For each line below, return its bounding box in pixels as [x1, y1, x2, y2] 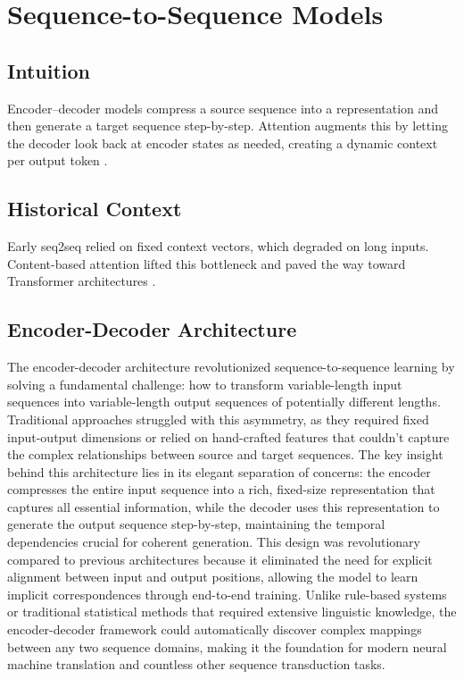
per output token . [7, 151, 108, 170]
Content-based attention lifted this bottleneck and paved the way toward [7, 254, 406, 272]
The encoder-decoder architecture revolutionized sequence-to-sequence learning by [7, 357, 455, 376]
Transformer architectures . [7, 272, 156, 290]
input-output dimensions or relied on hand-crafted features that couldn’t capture [7, 427, 450, 446]
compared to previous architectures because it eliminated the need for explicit [7, 549, 433, 568]
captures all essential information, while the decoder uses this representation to [7, 497, 440, 516]
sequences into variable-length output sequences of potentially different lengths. [7, 392, 441, 411]
